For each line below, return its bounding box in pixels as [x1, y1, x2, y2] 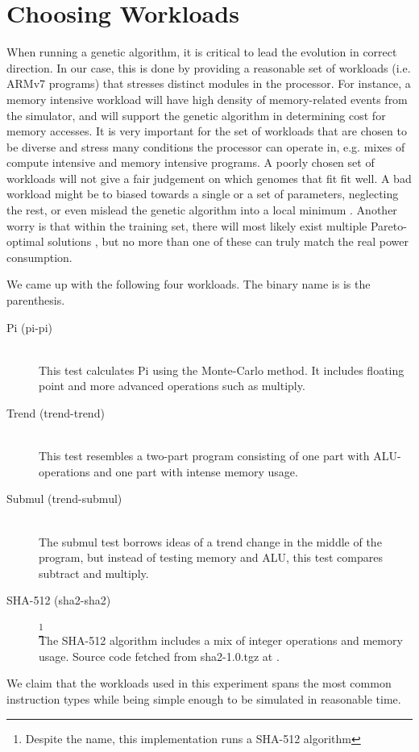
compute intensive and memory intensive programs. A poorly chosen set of [6, 154, 375, 171]
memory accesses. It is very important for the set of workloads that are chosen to [6, 123, 407, 139]
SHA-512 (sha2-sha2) [6, 592, 111, 609]
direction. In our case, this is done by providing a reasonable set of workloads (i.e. [6, 59, 411, 76]
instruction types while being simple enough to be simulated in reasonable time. [6, 691, 401, 708]
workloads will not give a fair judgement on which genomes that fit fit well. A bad [6, 169, 412, 186]
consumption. [6, 248, 73, 265]
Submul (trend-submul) [6, 490, 122, 507]
